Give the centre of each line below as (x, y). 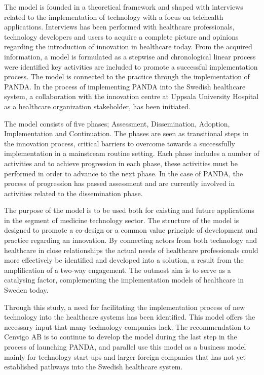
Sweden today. (26, 290)
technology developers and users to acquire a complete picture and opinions (121, 36)
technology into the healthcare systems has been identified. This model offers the (130, 317)
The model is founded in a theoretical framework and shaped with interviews (124, 7)
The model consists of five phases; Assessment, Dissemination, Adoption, (117, 123)
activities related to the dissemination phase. (73, 193)
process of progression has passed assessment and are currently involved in (120, 183)
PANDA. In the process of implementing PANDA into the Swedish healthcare (125, 86)
